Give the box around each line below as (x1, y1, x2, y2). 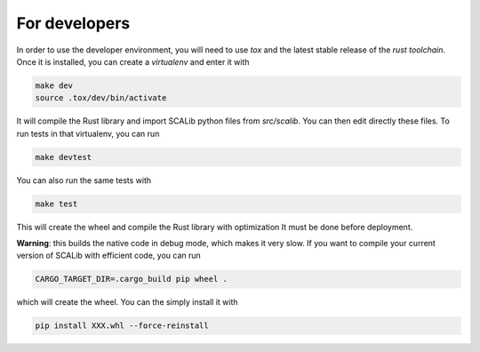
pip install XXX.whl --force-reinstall (35, 321, 209, 331)
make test (35, 198, 78, 209)
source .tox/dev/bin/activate (35, 93, 167, 103)
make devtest (35, 152, 92, 162)
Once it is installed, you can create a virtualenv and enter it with (16, 56, 250, 67)
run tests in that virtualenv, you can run (16, 128, 160, 139)
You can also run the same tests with (16, 174, 152, 186)
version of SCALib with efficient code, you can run (16, 250, 202, 261)
